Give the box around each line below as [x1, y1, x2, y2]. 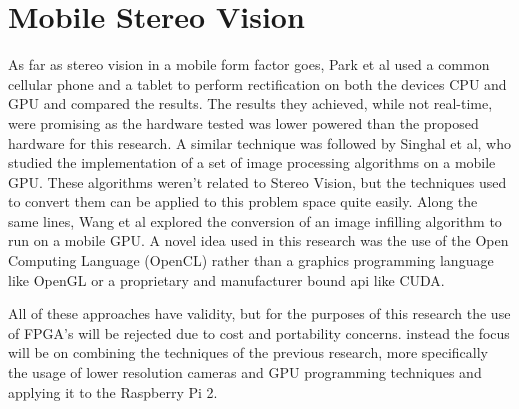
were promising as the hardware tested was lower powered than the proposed [8, 112, 479, 133]
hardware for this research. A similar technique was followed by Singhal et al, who [8, 132, 511, 153]
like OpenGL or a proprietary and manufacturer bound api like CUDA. [8, 269, 445, 290]
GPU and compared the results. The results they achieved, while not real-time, [8, 93, 493, 114]
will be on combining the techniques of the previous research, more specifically [8, 342, 488, 363]
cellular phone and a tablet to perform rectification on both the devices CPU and [8, 73, 507, 94]
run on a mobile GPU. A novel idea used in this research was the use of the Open [8, 230, 509, 251]
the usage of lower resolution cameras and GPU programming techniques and [8, 362, 482, 383]
